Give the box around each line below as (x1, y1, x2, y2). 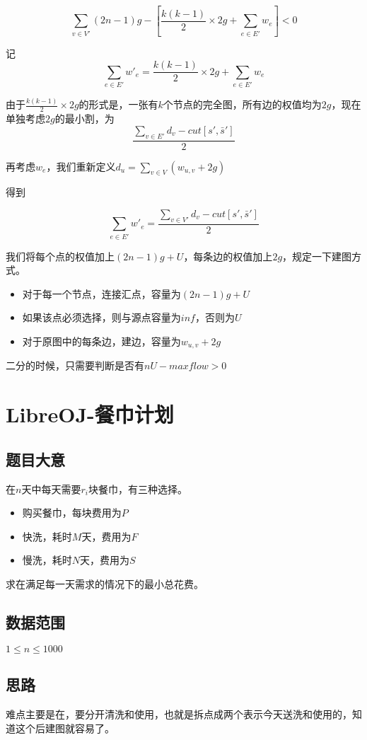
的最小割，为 (54, 111, 115, 126)
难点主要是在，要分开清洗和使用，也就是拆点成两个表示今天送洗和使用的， (6, 706, 352, 721)
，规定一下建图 (282, 248, 352, 263)
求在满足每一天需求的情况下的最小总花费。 (6, 576, 204, 591)
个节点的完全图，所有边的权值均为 (163, 97, 322, 112)
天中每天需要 (21, 481, 81, 496)
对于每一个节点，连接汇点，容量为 (22, 286, 181, 301)
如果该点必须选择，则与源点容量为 (22, 310, 181, 325)
